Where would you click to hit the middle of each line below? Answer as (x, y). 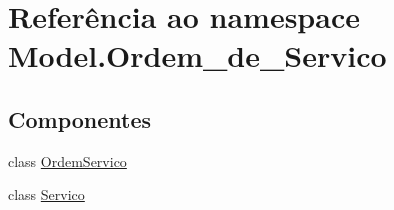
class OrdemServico (67, 160)
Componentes (80, 118)
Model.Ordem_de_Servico (197, 55)
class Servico (46, 194)
